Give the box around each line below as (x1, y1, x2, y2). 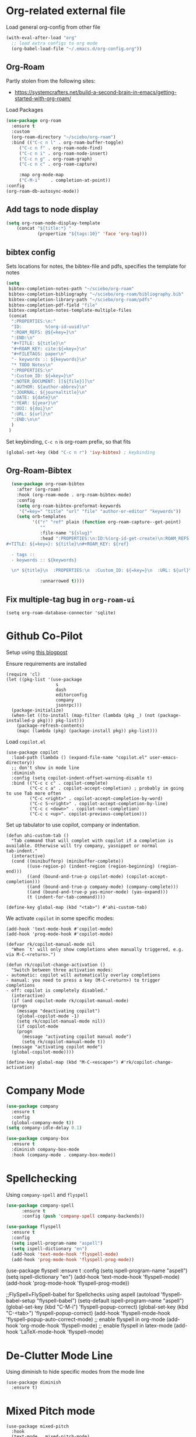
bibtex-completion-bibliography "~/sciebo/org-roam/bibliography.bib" (8, 291, 184, 297)
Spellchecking (6, 1172, 77, 1185)
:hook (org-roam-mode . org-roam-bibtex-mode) (16, 492, 132, 498)
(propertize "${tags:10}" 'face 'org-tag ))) (37, 231, 148, 237)
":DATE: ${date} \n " (11, 394, 59, 401)
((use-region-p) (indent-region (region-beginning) (27, 863, 156, 869)
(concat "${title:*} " (16, 226, 72, 231)
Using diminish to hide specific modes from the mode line (6, 1368, 145, 1375)
